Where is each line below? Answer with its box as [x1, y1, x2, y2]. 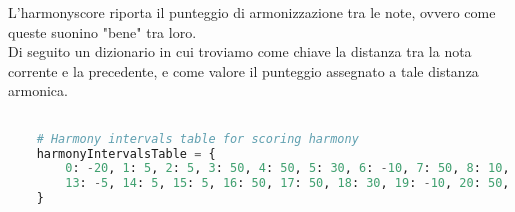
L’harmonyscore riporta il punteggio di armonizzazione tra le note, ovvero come [8, 2, 496, 22]
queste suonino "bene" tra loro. [8, 21, 197, 42]
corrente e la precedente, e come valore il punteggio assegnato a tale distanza [8, 60, 479, 81]
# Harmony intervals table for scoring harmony [36, 131, 359, 146]
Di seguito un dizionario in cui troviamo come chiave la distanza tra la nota [8, 41, 472, 62]
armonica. [8, 80, 68, 101]
